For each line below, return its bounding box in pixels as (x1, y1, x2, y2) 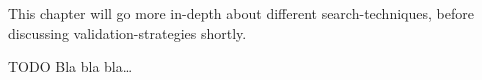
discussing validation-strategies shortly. (8, 22, 247, 43)
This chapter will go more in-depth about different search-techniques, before (8, 3, 474, 23)
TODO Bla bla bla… (8, 56, 133, 77)
